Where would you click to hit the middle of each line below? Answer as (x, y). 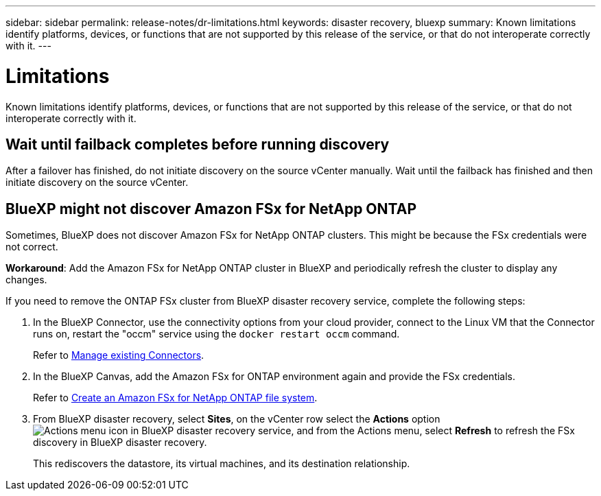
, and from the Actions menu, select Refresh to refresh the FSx (433, 431)
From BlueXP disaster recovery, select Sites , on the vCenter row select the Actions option (237, 419)
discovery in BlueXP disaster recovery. (120, 442)
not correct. (32, 247)
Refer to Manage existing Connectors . (119, 355)
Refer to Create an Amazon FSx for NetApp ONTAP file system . (175, 398)
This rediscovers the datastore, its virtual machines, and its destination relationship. (222, 464)
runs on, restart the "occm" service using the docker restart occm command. (216, 334)
